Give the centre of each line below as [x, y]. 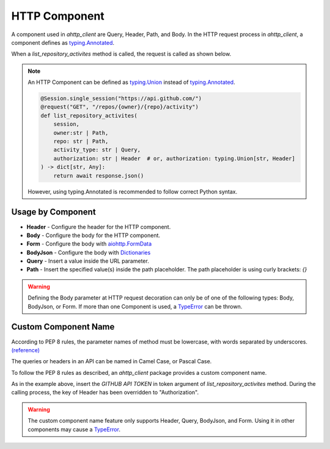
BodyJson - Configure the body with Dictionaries [89, 252]
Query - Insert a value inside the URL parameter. [88, 261]
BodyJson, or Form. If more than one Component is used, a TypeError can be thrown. [135, 306]
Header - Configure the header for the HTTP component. [99, 227]
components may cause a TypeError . [74, 429]
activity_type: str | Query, [97, 150]
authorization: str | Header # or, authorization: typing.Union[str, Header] [174, 158]
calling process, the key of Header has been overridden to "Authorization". [105, 393]
